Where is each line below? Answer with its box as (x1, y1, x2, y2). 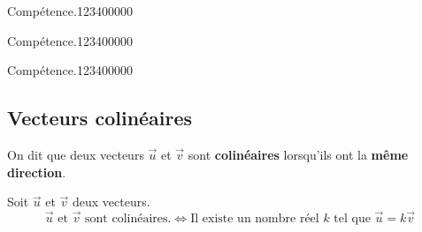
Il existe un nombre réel (190, 212, 319, 225)
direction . (7, 162, 66, 181)
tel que (334, 212, 371, 225)
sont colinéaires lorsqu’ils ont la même (188, 145, 409, 163)
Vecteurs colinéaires (7, 104, 193, 131)
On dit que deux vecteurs (7, 145, 144, 163)
